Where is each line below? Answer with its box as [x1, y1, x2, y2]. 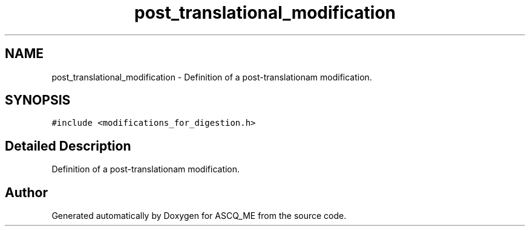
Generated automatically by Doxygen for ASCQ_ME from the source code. [51, 210, 347, 221]
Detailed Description [5, 138, 131, 154]
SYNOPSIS [5, 93, 71, 108]
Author [5, 184, 48, 200]
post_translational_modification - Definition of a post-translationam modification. [51, 71, 372, 82]
